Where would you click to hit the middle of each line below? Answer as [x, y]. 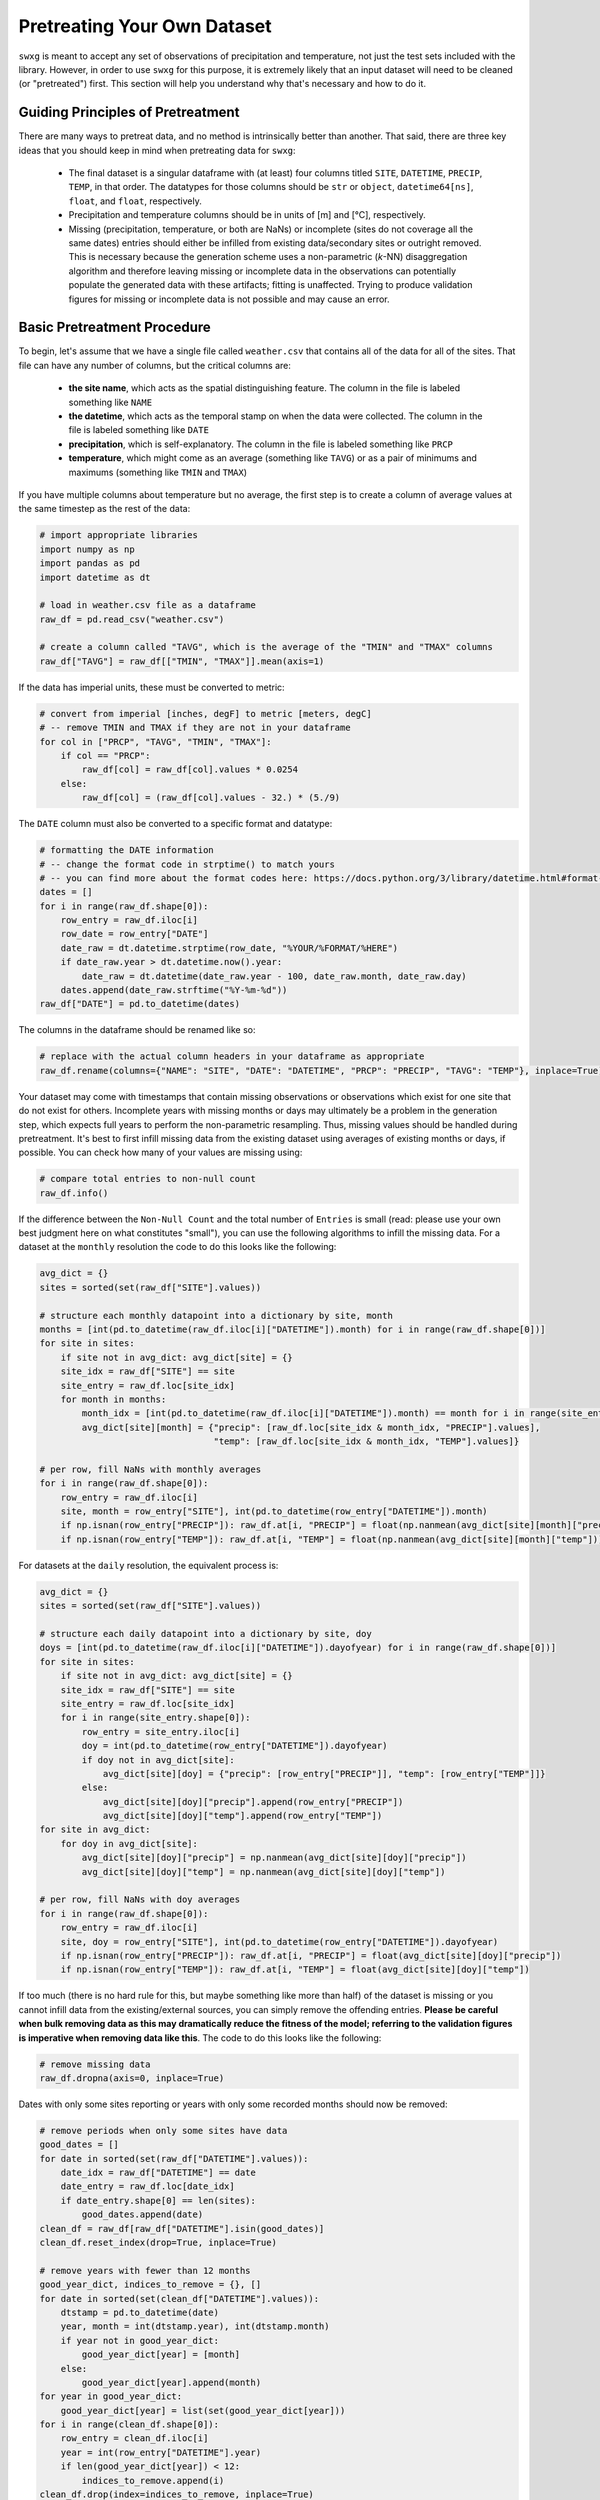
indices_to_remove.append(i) [153, 2480]
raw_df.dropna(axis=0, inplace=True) [132, 2078]
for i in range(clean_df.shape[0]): [129, 2424]
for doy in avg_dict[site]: [129, 1843]
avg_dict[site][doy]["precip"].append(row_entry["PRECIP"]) [253, 1801]
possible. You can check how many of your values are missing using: [160, 1152]
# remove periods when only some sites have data [163, 2130]
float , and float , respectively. [135, 201]
